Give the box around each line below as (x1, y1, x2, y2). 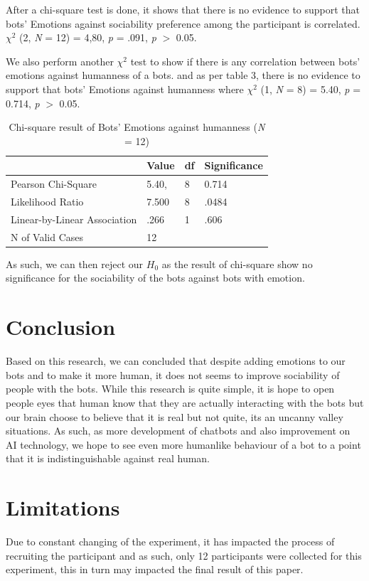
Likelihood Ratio (11, 194, 84, 209)
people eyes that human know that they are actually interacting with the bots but (6, 395, 364, 410)
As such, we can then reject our (6, 256, 144, 271)
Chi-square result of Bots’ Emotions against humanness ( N (9, 119, 265, 134)
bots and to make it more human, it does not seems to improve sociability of (6, 367, 340, 382)
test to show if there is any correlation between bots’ (130, 53, 360, 68)
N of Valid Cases (11, 229, 84, 244)
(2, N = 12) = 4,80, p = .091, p (19, 30, 156, 45)
